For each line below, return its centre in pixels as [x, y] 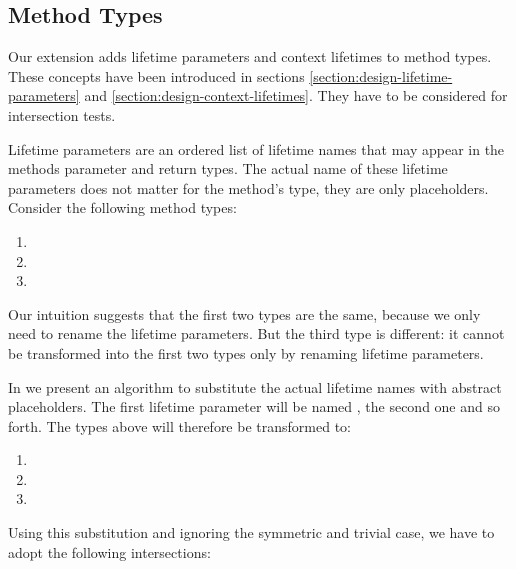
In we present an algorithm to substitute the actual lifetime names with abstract [255, 386]
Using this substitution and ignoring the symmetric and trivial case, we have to [251, 532]
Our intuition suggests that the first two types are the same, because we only [244, 313]
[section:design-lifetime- [381, 75]
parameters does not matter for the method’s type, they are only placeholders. [248, 187]
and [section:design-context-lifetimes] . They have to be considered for [296, 95]
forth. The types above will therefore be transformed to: [179, 425]
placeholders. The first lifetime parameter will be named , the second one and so [254, 406]
